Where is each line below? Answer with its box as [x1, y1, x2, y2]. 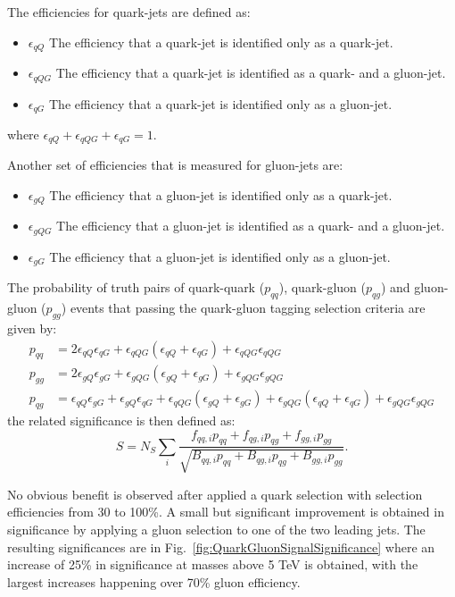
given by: [7, 318, 57, 337]
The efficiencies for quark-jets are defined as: [7, 3, 251, 21]
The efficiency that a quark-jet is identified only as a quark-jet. [49, 32, 393, 51]
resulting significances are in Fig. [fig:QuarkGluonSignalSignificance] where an [7, 537, 435, 556]
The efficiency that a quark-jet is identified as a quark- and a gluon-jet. [55, 63, 446, 82]
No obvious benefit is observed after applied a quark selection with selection [7, 484, 423, 503]
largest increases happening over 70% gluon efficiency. [7, 572, 301, 591]
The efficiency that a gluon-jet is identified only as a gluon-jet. [49, 247, 391, 265]
